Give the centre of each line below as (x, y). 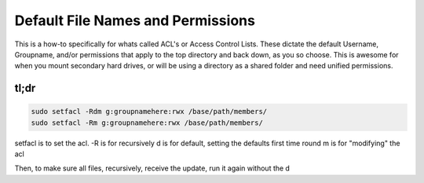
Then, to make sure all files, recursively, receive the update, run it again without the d (152, 168)
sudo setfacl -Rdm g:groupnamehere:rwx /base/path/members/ (149, 112)
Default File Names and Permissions (135, 20)
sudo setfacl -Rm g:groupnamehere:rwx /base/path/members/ (147, 123)
